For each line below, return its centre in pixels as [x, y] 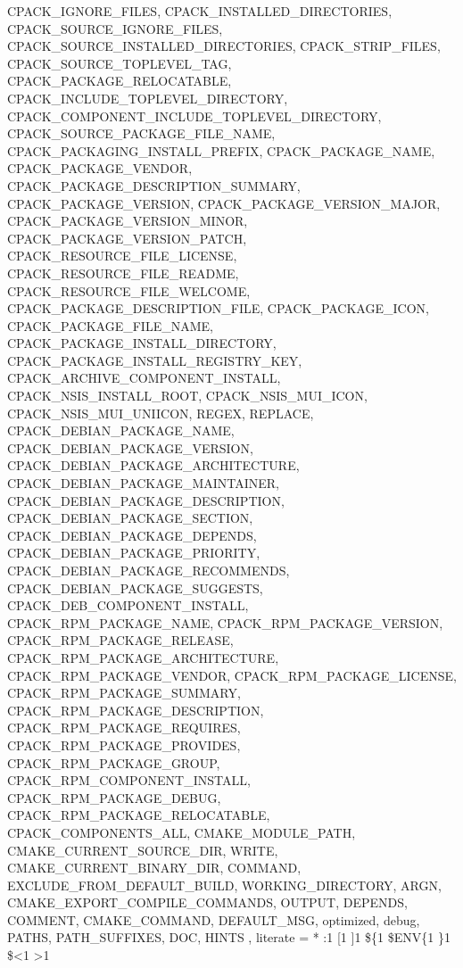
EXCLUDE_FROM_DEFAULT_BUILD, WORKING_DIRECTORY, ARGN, [224, 885]
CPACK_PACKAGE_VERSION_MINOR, [128, 221]
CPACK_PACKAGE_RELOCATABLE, [120, 81]
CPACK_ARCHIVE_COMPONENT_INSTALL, [144, 378]
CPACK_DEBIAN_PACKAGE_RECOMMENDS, [149, 570]
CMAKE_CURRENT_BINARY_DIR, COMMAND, [154, 868]
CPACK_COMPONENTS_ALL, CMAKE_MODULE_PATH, [182, 832]
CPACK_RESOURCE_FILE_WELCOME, [129, 290]
